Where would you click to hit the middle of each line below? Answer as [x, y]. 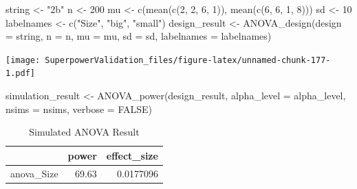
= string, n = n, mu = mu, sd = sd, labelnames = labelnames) [139, 36]
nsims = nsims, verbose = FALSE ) [79, 109]
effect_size [132, 155]
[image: [23, 60]
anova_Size [34, 173]
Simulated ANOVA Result [84, 132]
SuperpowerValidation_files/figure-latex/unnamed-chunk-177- [188, 60]
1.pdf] [20, 74]
